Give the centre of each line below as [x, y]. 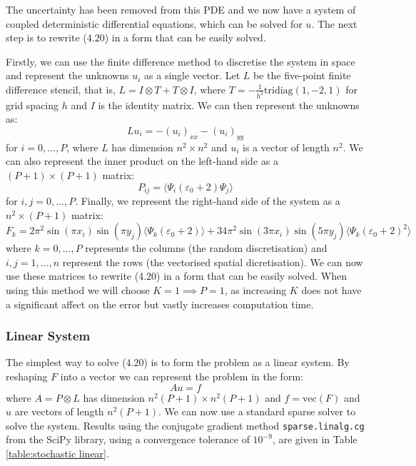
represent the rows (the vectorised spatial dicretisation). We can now [213, 262]
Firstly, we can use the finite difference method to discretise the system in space [181, 61]
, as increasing [255, 290]
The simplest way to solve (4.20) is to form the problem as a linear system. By [178, 362]
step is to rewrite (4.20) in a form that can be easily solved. [136, 37]
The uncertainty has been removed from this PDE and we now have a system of [181, 9]
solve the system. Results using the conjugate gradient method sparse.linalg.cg [185, 425]
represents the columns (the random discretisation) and [206, 248]
